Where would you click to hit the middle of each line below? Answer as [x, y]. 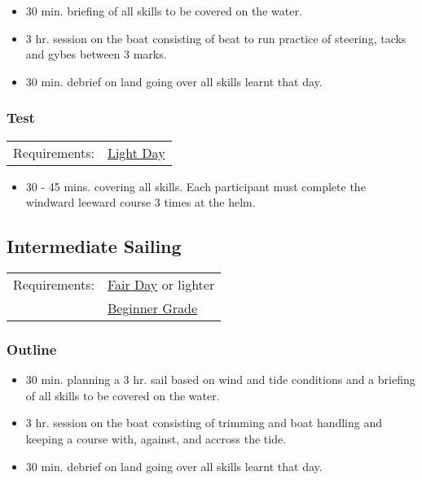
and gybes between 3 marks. [96, 54]
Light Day [136, 152]
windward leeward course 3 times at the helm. [141, 202]
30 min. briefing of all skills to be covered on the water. [164, 11]
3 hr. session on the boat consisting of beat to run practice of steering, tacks [216, 38]
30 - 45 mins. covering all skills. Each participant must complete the [196, 186]
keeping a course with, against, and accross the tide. [156, 438]
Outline [32, 349]
